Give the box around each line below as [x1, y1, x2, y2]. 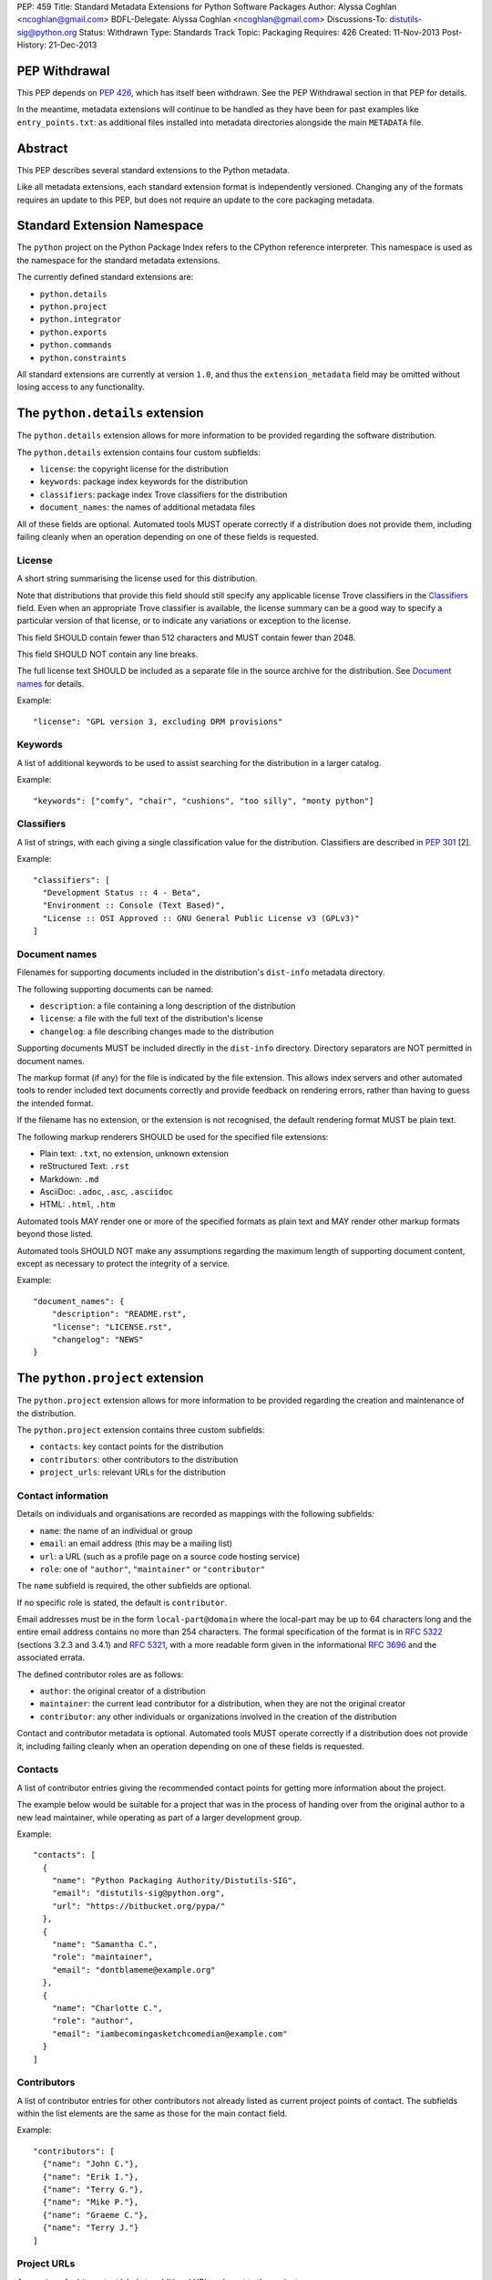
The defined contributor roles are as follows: [16, 1669, 184, 1680]
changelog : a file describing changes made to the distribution [39, 1026, 274, 1037]
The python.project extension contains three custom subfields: [16, 1425, 265, 1435]
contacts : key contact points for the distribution [39, 1441, 224, 1452]
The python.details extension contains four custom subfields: [16, 447, 261, 458]
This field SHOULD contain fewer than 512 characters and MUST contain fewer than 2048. [16, 632, 356, 643]
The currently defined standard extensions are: [16, 272, 194, 283]
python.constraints [39, 352, 127, 363]
